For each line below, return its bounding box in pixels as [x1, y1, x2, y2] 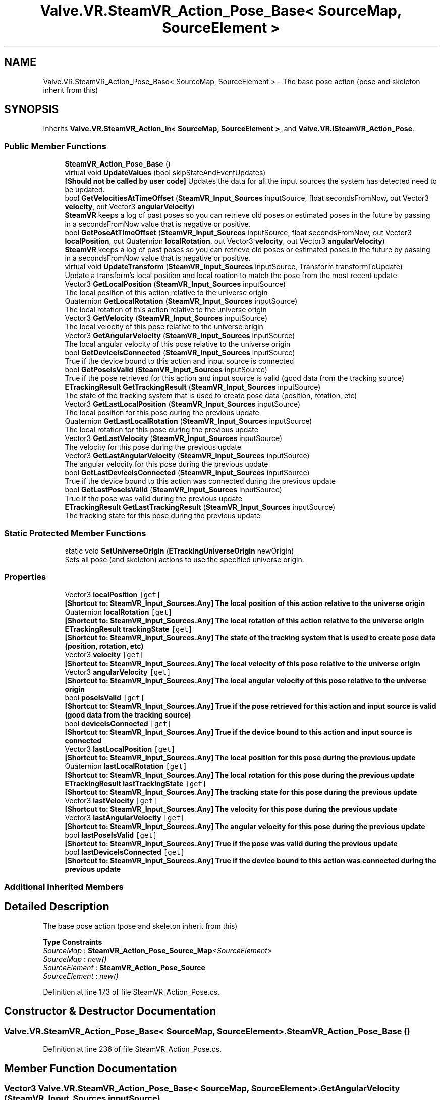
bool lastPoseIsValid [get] [65, 830, 157, 839]
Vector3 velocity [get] [65, 650, 144, 659]
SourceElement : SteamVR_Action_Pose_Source [43, 963, 205, 972]
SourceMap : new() [43, 954, 107, 963]
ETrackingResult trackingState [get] [65, 624, 193, 633]
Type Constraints [43, 937, 102, 946]
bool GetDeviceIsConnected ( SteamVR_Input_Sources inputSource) [65, 348, 295, 357]
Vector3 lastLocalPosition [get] [65, 744, 176, 753]
